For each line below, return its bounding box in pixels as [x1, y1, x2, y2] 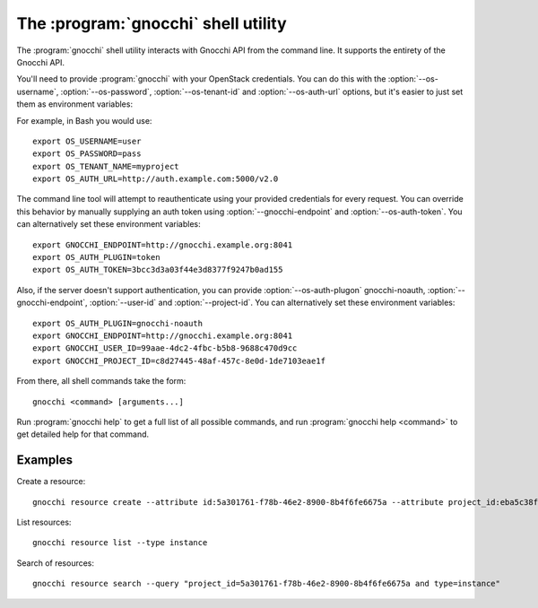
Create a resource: [16, 476, 86, 487]
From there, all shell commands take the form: [16, 376, 187, 387]
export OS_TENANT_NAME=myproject [32, 161, 179, 171]
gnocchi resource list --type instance [32, 538, 208, 548]
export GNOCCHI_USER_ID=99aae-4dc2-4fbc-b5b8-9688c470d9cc [32, 343, 298, 353]
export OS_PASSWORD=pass [32, 149, 142, 159]
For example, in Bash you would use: [16, 115, 152, 126]
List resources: [16, 517, 72, 527]
